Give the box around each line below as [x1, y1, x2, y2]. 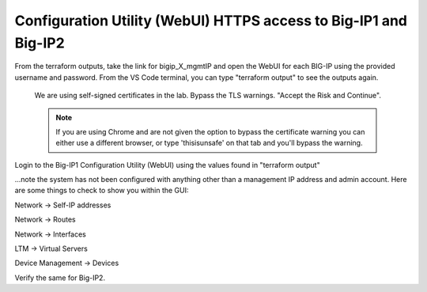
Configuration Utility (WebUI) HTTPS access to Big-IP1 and [14, 12, 407, 29]
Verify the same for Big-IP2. [14, 273, 106, 283]
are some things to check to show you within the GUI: [14, 186, 189, 195]
